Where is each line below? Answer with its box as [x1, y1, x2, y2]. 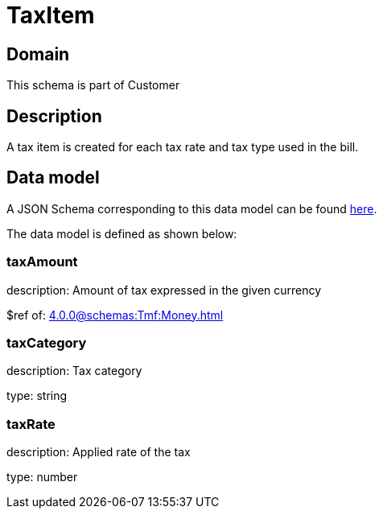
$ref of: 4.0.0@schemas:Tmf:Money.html [6, 307, 224, 322]
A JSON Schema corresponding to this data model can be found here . [6, 201, 377, 216]
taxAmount [6, 253, 78, 270]
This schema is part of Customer [6, 78, 180, 93]
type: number [6, 470, 78, 484]
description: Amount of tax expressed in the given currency [6, 282, 322, 297]
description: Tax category [6, 364, 142, 378]
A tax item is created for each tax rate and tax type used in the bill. [6, 140, 359, 154]
